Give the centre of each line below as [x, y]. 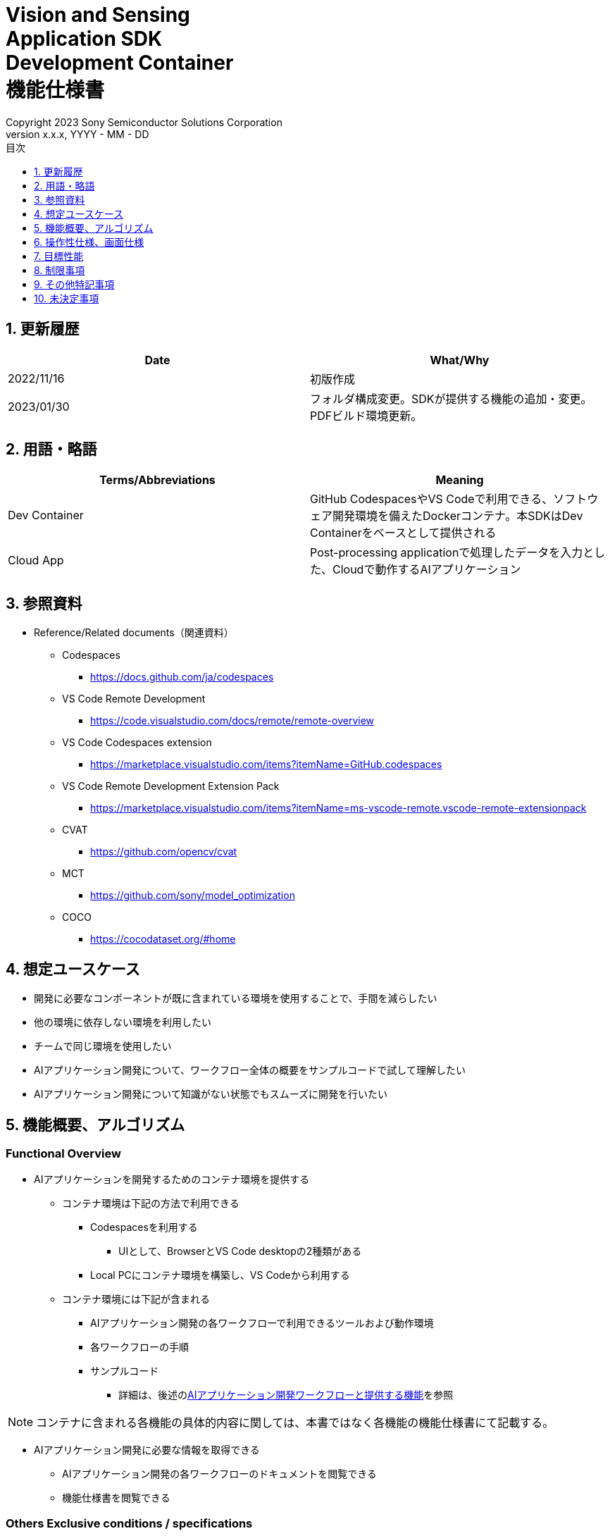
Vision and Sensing [98, 15]
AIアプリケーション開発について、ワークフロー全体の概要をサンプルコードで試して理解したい [250, 1070]
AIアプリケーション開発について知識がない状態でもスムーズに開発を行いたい [211, 1094]
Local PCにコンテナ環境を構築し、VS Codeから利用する [220, 1275]
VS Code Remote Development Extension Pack [171, 786]
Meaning [460, 480]
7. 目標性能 [59, 256]
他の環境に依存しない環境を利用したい [123, 1022]
